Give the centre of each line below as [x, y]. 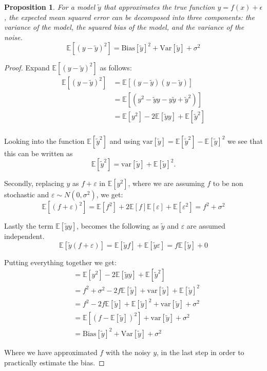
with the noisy [128, 352]
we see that [245, 141]
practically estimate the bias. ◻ [54, 362]
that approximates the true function [159, 7]
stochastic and [27, 194]
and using [125, 141]
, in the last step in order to [201, 352]
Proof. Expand [27, 68]
